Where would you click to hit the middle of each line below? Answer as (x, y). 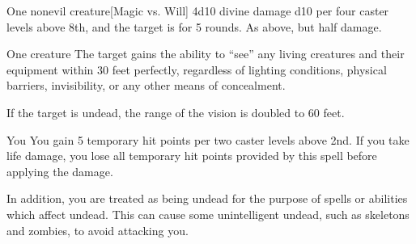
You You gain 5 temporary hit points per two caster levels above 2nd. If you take (208, 139)
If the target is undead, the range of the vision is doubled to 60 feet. (176, 112)
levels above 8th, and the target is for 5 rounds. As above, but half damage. (194, 26)
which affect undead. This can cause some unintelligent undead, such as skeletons (208, 214)
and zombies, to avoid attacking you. (98, 230)
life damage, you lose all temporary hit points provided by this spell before (192, 156)
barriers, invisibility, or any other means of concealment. (146, 85)
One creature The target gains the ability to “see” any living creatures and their (206, 54)
